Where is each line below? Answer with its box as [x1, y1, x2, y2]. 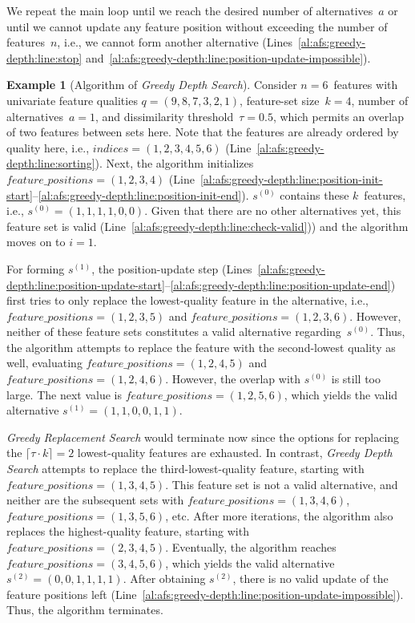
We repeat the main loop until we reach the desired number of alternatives [6, 2, 373, 18]
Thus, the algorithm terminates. [6, 601, 163, 618]
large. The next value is [6, 386, 122, 403]
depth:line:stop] [6, 49, 83, 66]
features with [333, 76, 398, 93]
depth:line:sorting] [6, 155, 95, 172]
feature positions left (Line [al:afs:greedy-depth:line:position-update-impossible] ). [6, 585, 404, 602]
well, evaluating [6, 354, 83, 371]
